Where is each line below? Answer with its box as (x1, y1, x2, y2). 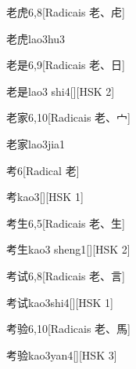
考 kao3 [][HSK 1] (6, 188, 84, 205)
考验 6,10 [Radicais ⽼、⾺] (6, 320, 131, 337)
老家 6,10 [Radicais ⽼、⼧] (6, 109, 131, 126)
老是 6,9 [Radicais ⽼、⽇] (6, 57, 125, 73)
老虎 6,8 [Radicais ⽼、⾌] (6, 4, 125, 20)
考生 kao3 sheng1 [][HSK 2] (6, 241, 131, 258)
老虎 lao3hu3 (6, 30, 66, 46)
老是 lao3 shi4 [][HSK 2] (6, 82, 115, 99)
